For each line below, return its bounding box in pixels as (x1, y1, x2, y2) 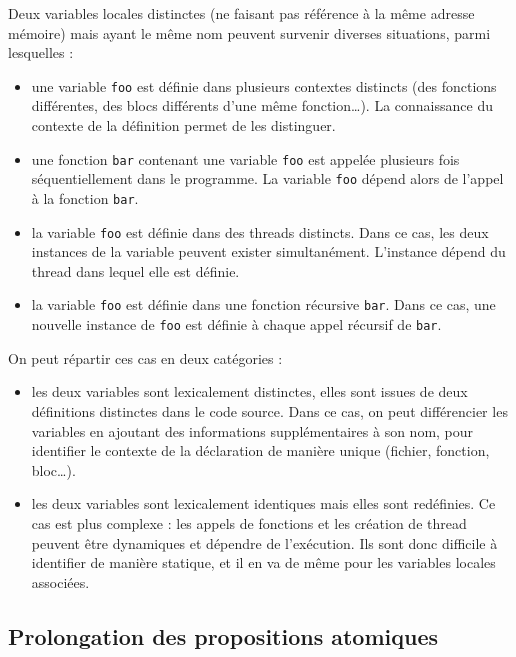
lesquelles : (8, 42, 74, 63)
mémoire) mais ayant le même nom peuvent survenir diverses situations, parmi (8, 22, 491, 43)
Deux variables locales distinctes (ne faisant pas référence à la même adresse (8, 3, 475, 23)
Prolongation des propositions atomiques (8, 620, 439, 651)
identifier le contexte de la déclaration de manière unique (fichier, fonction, (31, 440, 490, 461)
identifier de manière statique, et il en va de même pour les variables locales (31, 552, 496, 573)
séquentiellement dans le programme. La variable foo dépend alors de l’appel (31, 168, 504, 189)
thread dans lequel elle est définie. (31, 260, 240, 281)
